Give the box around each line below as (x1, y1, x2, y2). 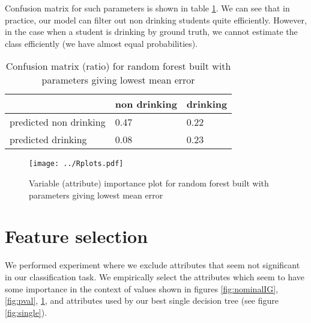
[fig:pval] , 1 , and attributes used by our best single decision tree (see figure (5, 294, 279, 307)
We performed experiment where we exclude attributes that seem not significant (5, 259, 300, 271)
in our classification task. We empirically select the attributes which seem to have (5, 270, 305, 283)
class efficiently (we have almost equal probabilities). (5, 37, 198, 49)
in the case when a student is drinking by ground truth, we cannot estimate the (5, 25, 298, 38)
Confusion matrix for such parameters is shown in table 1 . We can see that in (5, 2, 290, 14)
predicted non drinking (10, 115, 106, 129)
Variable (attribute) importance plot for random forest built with (29, 177, 269, 189)
